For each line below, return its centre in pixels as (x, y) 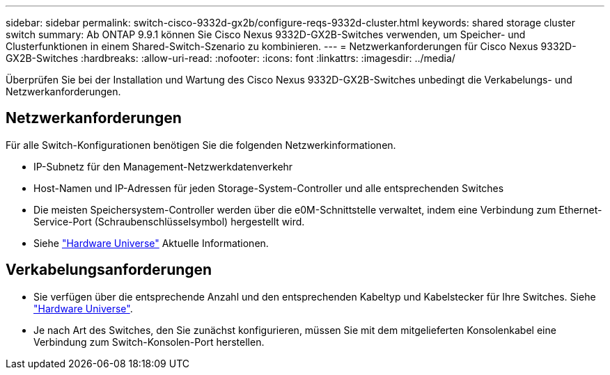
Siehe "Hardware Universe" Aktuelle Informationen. (151, 243)
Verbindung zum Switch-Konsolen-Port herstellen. (149, 342)
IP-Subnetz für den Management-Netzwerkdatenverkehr (163, 166)
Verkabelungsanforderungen (109, 270)
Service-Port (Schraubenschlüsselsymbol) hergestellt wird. (169, 221)
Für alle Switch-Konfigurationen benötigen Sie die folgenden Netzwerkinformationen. (201, 145)
